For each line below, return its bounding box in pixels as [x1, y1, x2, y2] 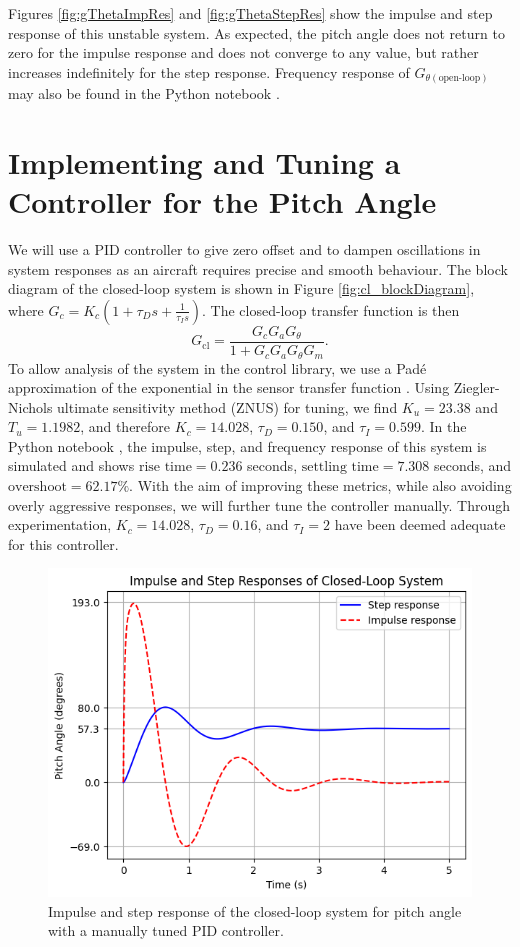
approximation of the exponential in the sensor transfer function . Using [8, 377, 450, 398]
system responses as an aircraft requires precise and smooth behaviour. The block [8, 258, 508, 279]
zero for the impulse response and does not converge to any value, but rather [8, 42, 479, 63]
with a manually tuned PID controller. [48, 920, 284, 941]
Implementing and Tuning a [8, 142, 401, 183]
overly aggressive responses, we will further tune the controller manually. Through [8, 494, 510, 515]
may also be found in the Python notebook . [8, 83, 280, 104]
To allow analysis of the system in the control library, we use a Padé [8, 357, 427, 378]
